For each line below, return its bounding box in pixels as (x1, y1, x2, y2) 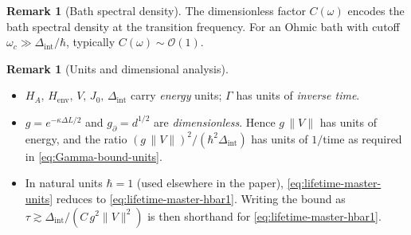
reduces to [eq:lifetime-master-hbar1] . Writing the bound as (56, 190, 346, 206)
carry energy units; (131, 87, 222, 104)
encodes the (347, 2, 405, 18)
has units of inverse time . (236, 87, 360, 104)
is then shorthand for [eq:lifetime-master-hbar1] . (147, 207, 382, 224)
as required (348, 130, 402, 147)
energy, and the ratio (25, 130, 127, 147)
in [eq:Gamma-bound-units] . (25, 147, 162, 164)
